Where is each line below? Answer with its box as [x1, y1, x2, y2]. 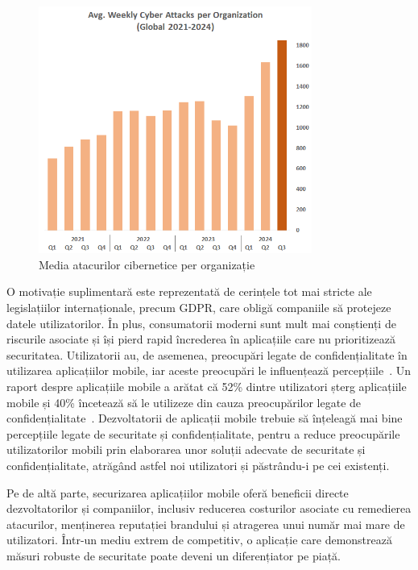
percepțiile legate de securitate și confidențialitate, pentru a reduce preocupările [6, 425, 400, 442]
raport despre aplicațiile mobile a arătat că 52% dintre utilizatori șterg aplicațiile [6, 377, 407, 394]
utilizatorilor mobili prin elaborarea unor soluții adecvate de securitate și [6, 441, 366, 458]
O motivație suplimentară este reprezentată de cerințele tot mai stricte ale [6, 283, 372, 300]
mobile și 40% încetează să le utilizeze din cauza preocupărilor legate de [6, 393, 362, 410]
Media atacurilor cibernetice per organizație [39, 256, 255, 273]
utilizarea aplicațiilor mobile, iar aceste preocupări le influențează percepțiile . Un [6, 362, 412, 379]
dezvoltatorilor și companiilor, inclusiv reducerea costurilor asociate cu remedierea [6, 500, 412, 517]
